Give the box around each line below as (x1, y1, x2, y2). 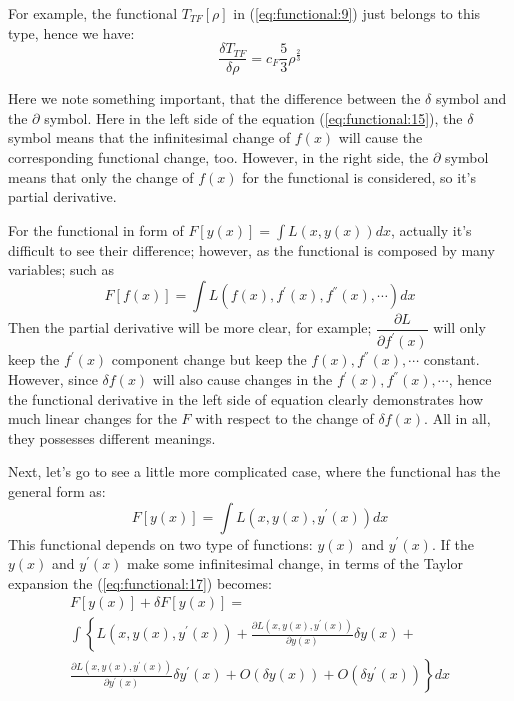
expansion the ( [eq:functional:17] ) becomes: (8, 572, 272, 593)
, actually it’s (390, 219, 472, 240)
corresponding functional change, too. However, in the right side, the (8, 147, 429, 168)
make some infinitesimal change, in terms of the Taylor (127, 553, 464, 574)
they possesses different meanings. (8, 427, 216, 448)
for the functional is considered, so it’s (242, 166, 476, 187)
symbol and (435, 88, 507, 109)
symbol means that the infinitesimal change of (8, 127, 291, 148)
